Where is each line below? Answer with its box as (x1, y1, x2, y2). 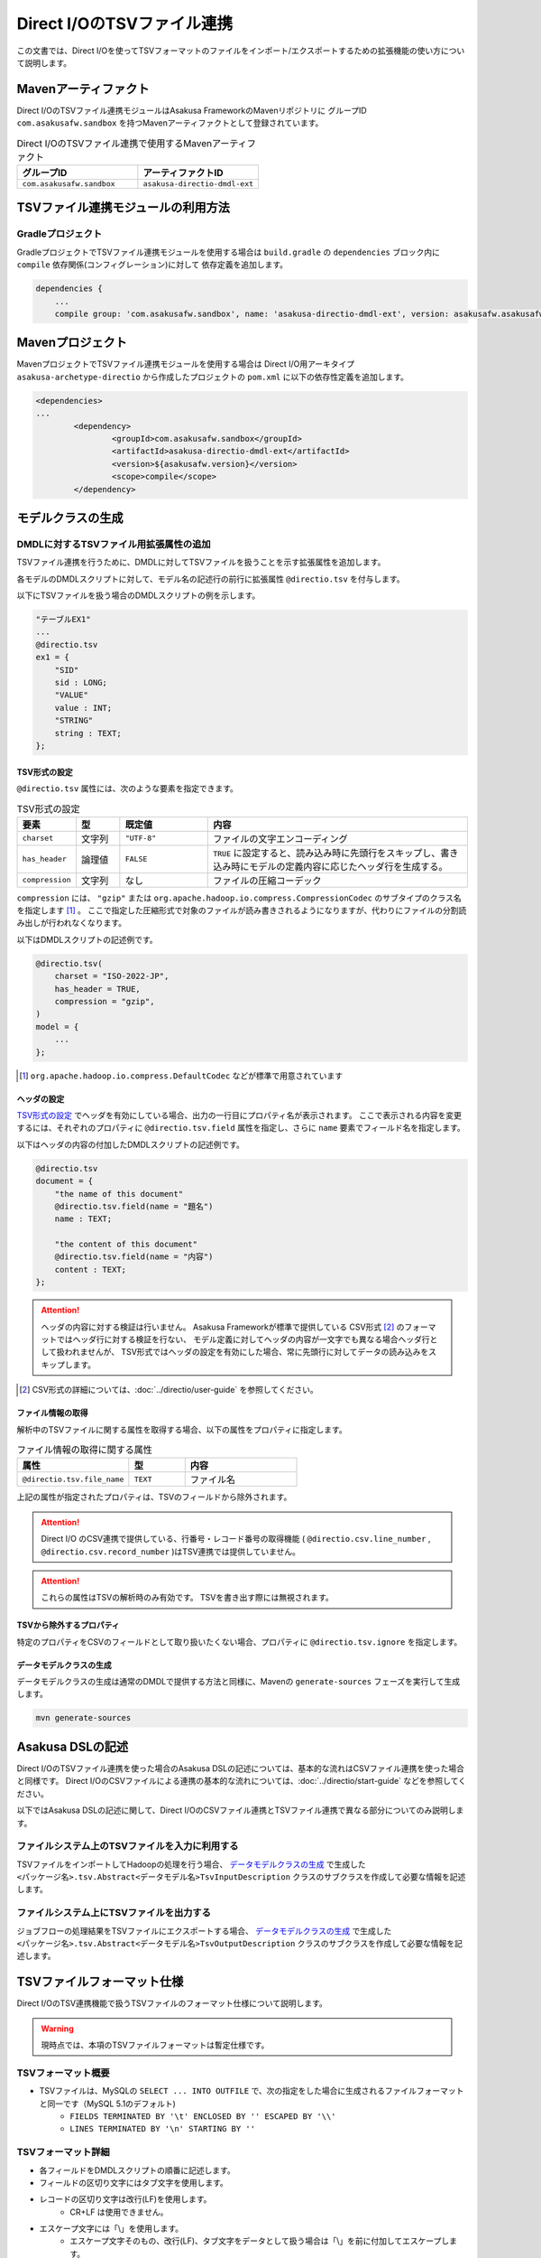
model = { (35, 1022, 79, 1031)
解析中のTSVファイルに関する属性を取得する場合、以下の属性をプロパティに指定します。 (16, 1423, 347, 1435)
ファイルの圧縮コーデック (213, 874, 322, 887)
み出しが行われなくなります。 (16, 918, 126, 928)
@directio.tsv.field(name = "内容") (54, 1252, 214, 1262)
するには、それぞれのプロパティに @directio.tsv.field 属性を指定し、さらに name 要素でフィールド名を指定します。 (16, 1123, 466, 1134)
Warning (41, 2023, 74, 2034)
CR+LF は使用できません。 (69, 2207, 169, 2217)
